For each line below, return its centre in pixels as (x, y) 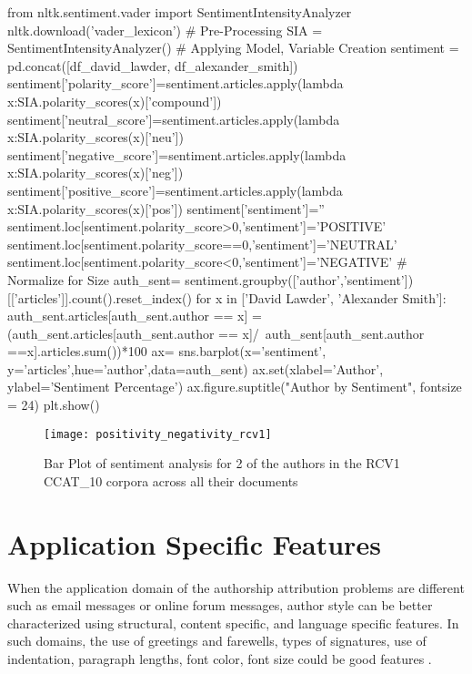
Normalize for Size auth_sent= (94, 279)
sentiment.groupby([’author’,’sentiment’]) (299, 279)
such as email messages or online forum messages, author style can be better (220, 605)
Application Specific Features (194, 543)
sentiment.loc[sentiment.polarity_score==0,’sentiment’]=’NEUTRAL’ (202, 244)
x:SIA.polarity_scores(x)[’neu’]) (95, 137)
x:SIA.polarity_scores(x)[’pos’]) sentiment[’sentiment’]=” (166, 208)
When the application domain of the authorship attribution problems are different (236, 587)
